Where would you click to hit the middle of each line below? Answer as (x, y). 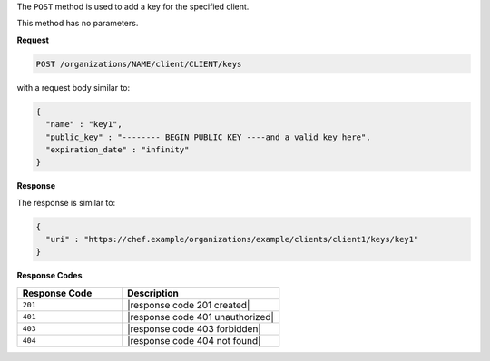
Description (153, 293)
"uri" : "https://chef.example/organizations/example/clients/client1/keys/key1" (232, 239)
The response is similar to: (66, 202)
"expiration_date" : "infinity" (118, 149)
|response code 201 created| (189, 305)
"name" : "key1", (84, 124)
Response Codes (49, 276)
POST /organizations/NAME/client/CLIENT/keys (139, 64)
